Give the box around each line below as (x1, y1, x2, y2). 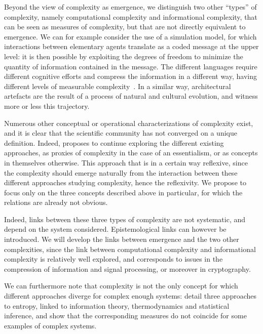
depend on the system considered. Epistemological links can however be (4, 224, 227, 234)
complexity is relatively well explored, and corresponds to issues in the (4, 254, 223, 264)
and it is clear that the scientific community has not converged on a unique (4, 128, 237, 138)
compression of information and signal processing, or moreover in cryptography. (4, 263, 251, 274)
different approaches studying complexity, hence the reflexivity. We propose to (4, 177, 246, 188)
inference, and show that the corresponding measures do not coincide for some (4, 310, 247, 321)
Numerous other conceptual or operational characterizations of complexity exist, (4, 117, 253, 128)
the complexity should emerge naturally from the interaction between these (4, 167, 238, 178)
